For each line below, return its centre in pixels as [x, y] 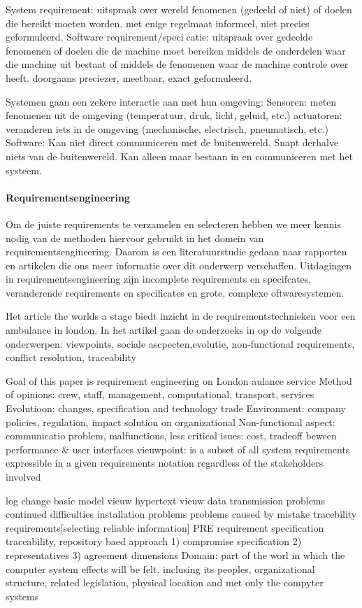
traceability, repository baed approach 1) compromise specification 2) [154, 541]
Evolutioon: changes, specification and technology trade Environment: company [176, 408]
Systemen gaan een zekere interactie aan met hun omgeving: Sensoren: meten [171, 101]
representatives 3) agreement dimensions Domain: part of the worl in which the [175, 554]
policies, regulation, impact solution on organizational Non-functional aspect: [171, 422]
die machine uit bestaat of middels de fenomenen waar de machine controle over [177, 64]
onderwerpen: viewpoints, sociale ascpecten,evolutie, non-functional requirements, [180, 343]
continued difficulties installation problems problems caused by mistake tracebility [181, 514]
